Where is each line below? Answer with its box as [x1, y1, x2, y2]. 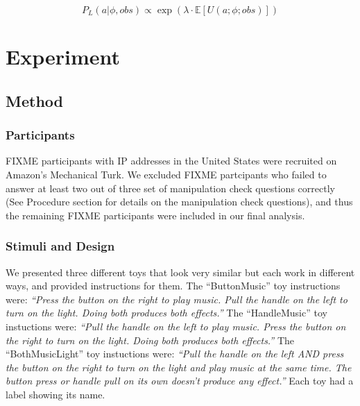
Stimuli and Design [6, 237, 115, 255]
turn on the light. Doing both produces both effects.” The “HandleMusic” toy [6, 305, 327, 320]
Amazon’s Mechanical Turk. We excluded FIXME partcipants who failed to [6, 167, 327, 181]
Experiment [6, 42, 121, 71]
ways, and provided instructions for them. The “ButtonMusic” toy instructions [6, 278, 341, 293]
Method [6, 90, 63, 111]
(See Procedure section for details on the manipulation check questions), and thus [6, 194, 353, 209]
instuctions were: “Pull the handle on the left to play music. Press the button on [6, 319, 346, 333]
